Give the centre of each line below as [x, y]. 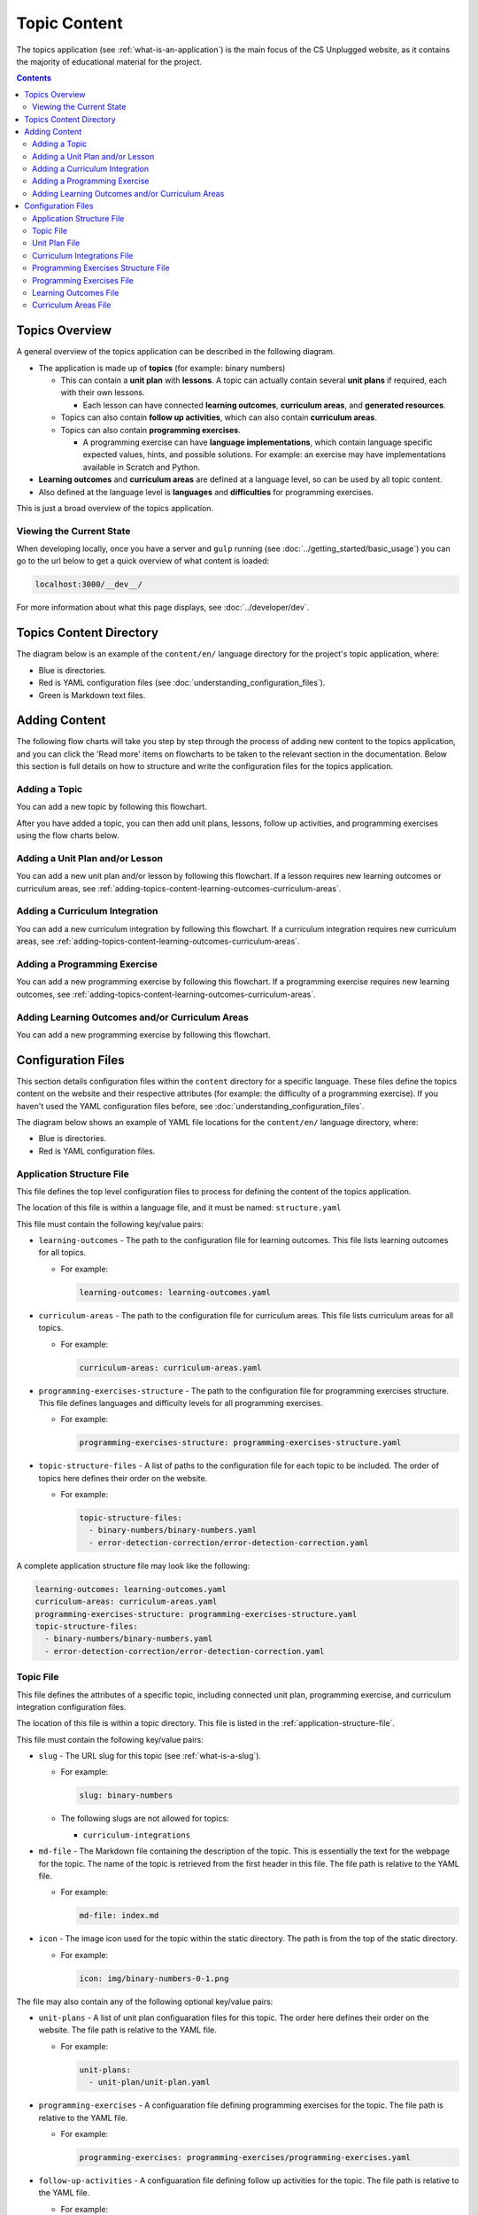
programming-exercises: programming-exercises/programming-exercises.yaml [245, 2157]
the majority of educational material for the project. [109, 61]
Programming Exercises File [83, 280]
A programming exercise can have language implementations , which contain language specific [258, 442]
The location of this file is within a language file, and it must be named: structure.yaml [179, 1208]
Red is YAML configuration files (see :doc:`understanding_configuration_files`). [182, 683]
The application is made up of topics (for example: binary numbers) [162, 368]
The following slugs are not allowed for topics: [145, 1819]
